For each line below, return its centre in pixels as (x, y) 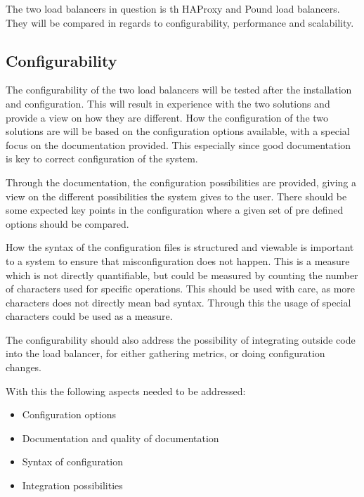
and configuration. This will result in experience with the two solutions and (168, 103)
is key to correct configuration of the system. (102, 159)
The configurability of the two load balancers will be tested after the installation (179, 90)
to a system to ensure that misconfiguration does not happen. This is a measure (178, 260)
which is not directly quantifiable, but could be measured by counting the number (182, 275)
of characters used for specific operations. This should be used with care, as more (181, 289)
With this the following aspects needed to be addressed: (126, 390)
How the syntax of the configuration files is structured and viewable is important (180, 247)
